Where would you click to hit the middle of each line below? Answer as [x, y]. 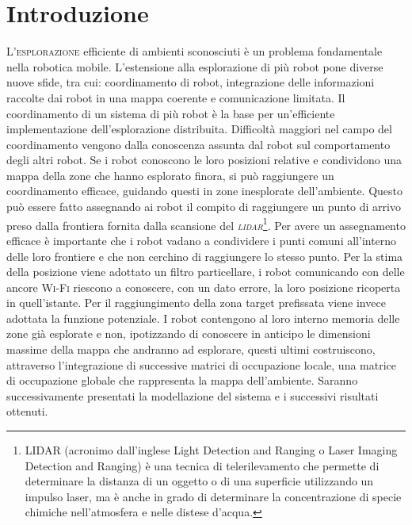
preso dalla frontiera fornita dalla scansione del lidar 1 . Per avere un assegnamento [206, 224]
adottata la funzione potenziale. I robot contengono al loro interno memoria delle [203, 318]
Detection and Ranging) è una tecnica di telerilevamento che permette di [202, 465]
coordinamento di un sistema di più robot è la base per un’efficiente [171, 113]
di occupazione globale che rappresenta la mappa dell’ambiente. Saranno [182, 380]
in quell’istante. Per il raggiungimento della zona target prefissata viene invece [196, 303]
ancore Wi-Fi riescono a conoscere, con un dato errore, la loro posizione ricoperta [204, 287]
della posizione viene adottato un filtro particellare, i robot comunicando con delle [206, 272]
